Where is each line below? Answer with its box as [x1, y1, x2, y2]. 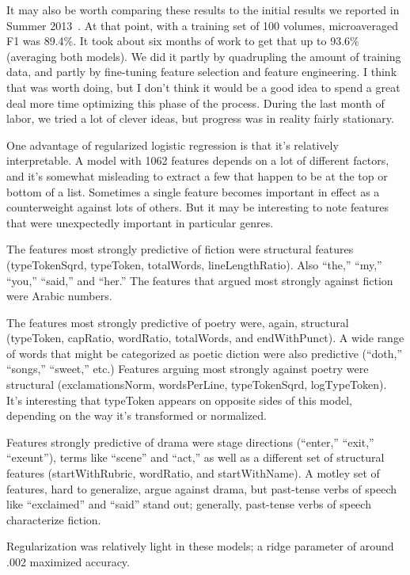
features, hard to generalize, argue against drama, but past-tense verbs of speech [6, 480, 397, 497]
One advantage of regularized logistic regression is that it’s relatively [6, 136, 339, 153]
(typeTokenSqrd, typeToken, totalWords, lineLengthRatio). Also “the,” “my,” [6, 256, 382, 272]
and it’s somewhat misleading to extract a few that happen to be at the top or [6, 167, 388, 184]
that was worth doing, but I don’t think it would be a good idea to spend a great [6, 78, 401, 95]
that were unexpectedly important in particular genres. [6, 214, 274, 230]
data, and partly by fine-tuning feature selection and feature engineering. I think [6, 63, 397, 80]
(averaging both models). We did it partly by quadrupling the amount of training [6, 48, 401, 64]
